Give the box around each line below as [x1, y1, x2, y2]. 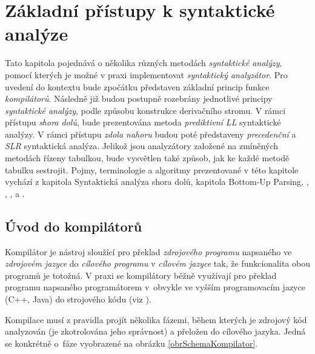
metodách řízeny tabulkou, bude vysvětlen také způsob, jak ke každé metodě [5, 152, 290, 164]
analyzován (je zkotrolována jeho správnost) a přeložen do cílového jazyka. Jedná [5, 325, 306, 338]
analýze [5, 21, 68, 46]
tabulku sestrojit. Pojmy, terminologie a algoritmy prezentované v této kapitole [5, 163, 299, 176]
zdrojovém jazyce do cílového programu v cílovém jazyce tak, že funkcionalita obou [5, 257, 310, 270]
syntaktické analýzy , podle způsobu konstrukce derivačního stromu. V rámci [5, 104, 286, 116]
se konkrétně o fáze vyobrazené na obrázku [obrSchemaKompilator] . [5, 336, 258, 349]
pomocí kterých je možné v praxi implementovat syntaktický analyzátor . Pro [5, 68, 288, 81]
